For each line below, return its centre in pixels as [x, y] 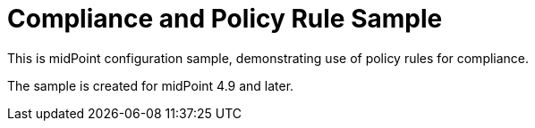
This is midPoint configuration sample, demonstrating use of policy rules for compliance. [268, 58]
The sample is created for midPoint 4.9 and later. [151, 85]
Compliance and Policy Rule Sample [225, 19]
